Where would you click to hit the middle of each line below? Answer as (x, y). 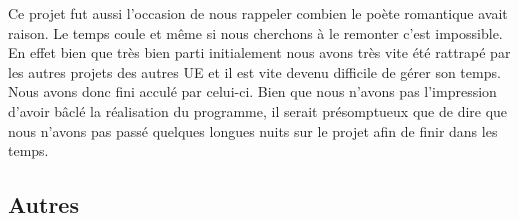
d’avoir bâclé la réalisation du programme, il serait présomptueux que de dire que (258, 110)
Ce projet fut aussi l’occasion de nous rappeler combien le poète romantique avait (258, 13)
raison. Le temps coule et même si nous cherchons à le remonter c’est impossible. (255, 32)
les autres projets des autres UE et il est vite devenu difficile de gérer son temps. (254, 71)
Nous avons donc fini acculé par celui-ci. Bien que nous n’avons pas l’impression (252, 91)
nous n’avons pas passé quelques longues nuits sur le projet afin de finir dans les (253, 130)
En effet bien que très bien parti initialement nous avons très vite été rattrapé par (259, 52)
